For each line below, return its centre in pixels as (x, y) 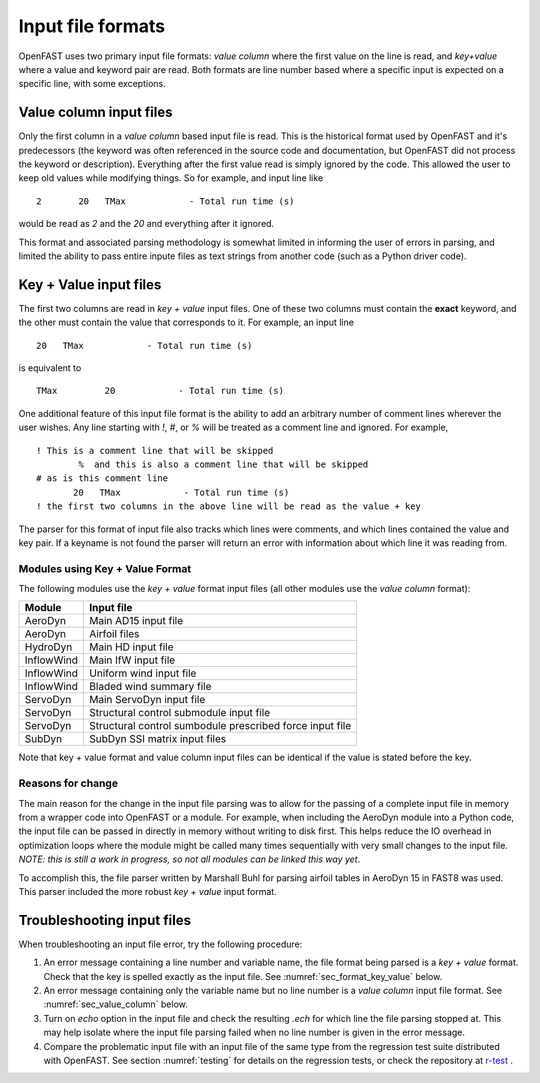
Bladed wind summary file (150, 687)
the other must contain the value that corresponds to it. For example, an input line (186, 322)
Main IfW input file (132, 660)
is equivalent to (50, 368)
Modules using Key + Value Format (105, 568)
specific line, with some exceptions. (92, 84)
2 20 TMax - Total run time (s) (165, 201)
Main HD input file (131, 647)
